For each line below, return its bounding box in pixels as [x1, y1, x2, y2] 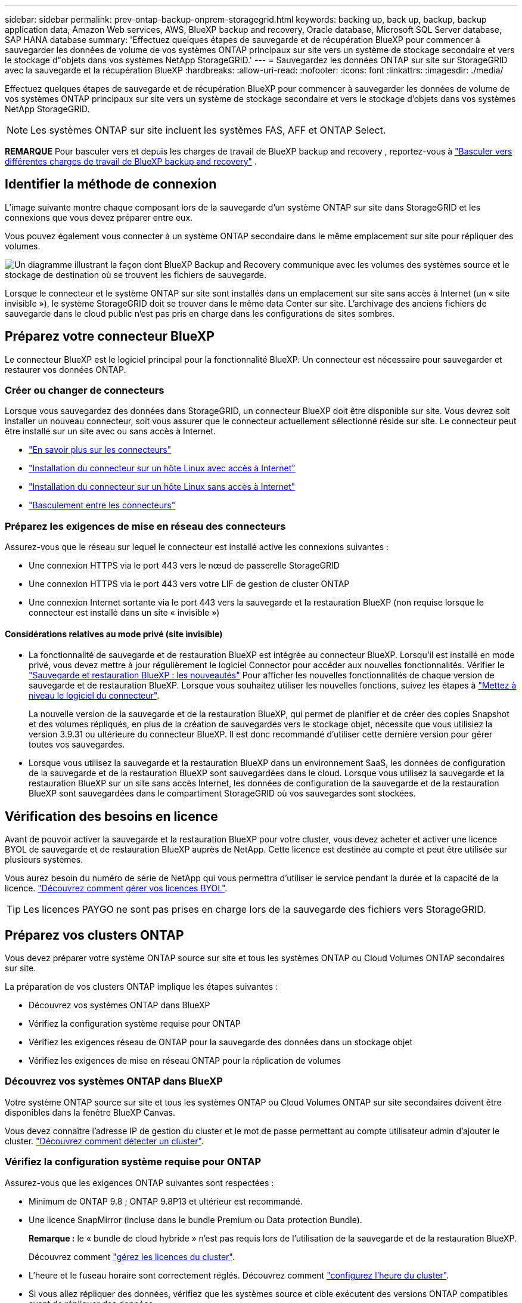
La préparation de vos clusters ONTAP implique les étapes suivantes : [5, 981, 278, 992]
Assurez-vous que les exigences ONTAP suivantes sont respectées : [5, 1177, 274, 1188]
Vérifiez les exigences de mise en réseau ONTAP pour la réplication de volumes [29, 1055, 341, 1066]
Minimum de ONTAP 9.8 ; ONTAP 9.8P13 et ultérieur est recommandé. [29, 1196, 303, 1206]
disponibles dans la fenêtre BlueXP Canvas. [5, 1107, 176, 1117]
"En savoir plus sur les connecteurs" [29, 444, 172, 455]
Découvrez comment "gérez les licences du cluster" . [29, 1251, 235, 1262]
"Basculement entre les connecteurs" [29, 500, 176, 511]
